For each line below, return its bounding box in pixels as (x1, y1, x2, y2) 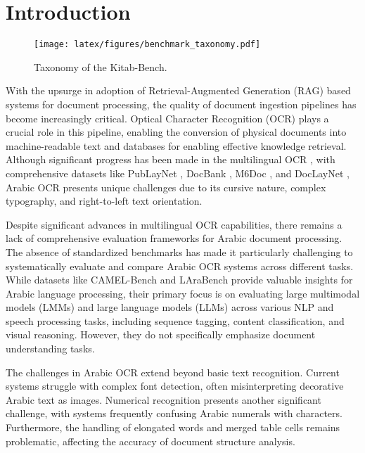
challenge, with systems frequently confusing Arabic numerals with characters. (6, 406, 342, 421)
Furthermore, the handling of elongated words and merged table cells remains (6, 420, 340, 435)
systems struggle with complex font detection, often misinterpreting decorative (6, 378, 344, 393)
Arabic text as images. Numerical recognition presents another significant (6, 392, 321, 407)
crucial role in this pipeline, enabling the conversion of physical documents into (6, 125, 347, 139)
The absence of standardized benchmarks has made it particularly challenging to (6, 244, 353, 259)
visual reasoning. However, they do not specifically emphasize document (6, 327, 316, 342)
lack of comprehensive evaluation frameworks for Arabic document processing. (6, 231, 342, 245)
